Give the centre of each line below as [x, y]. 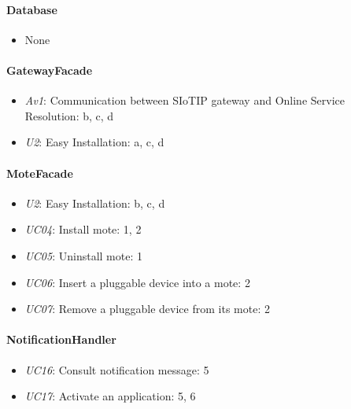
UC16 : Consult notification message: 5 [117, 369]
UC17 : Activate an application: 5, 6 [110, 396]
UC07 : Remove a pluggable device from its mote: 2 [147, 309]
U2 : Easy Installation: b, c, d [95, 203]
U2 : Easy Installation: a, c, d [94, 142]
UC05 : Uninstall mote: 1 [83, 255]
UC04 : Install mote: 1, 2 [83, 229]
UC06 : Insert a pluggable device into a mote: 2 [137, 282]
